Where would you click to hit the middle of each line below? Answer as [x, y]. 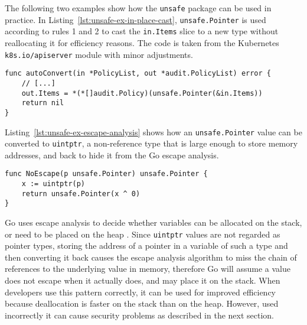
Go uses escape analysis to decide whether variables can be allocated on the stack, [153, 222]
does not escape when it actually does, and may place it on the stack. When [143, 280]
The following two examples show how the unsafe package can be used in [138, 8]
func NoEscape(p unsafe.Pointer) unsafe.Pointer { [106, 174]
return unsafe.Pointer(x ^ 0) [81, 194]
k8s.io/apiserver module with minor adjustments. [99, 54]
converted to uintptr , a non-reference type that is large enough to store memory [151, 143]
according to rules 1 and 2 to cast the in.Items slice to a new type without [142, 31]
